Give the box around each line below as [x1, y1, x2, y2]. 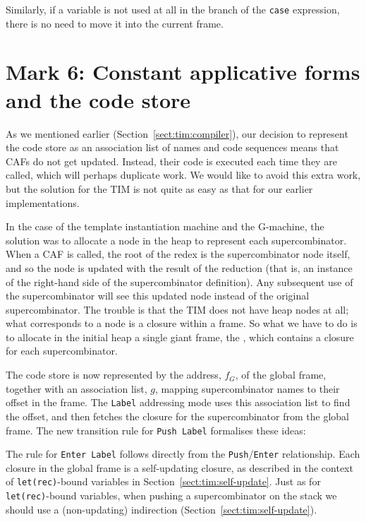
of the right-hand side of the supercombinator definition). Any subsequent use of [6, 274, 353, 289]
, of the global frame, [235, 367, 327, 382]
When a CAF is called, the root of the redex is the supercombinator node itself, [6, 247, 350, 261]
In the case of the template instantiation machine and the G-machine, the [6, 219, 324, 234]
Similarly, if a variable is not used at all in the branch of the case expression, [6, 2, 340, 16]
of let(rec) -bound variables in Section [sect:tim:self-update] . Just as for [6, 474, 321, 489]
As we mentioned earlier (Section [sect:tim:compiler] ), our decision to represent [6, 126, 348, 141]
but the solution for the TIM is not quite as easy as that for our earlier [6, 181, 313, 196]
